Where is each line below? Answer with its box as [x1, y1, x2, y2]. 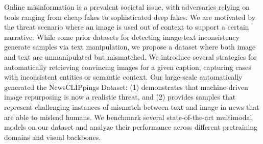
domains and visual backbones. [4, 131, 101, 142]
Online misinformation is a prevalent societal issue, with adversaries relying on [4, 2, 250, 12]
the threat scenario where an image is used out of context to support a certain [4, 21, 249, 32]
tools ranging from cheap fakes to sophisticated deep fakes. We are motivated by [4, 11, 256, 22]
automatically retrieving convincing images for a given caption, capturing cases [4, 61, 251, 72]
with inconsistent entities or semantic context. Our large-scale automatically [4, 71, 243, 82]
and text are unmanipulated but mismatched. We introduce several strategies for [4, 51, 257, 62]
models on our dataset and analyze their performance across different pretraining [4, 122, 258, 132]
